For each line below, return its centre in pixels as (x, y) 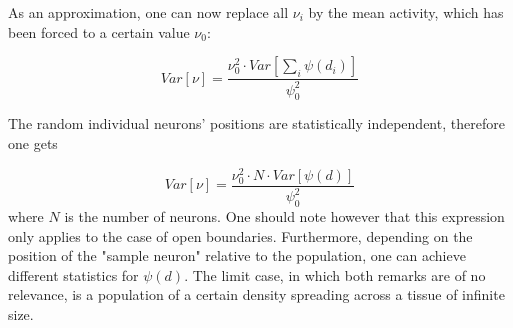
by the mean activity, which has (406, 12)
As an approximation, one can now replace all (148, 12)
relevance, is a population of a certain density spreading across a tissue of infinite (256, 294)
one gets (33, 142)
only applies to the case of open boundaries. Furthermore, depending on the (240, 235)
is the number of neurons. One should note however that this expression (284, 215)
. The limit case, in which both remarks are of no (335, 274)
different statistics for (73, 274)
